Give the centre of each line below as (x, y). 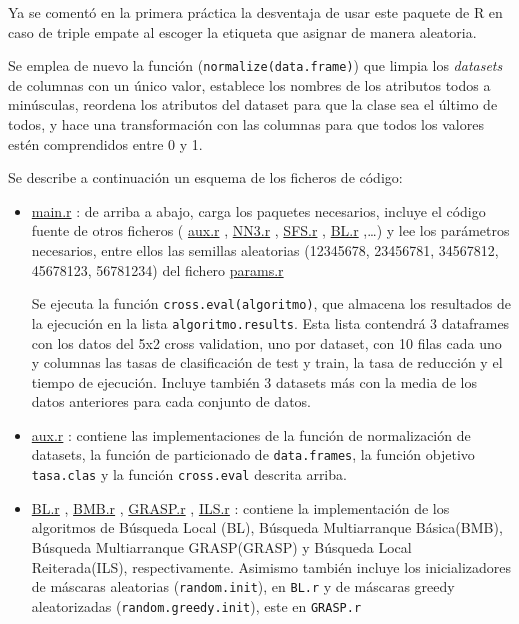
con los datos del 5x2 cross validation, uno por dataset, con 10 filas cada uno (266, 342)
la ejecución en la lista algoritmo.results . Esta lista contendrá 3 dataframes (270, 322)
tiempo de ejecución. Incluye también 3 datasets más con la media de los (254, 381)
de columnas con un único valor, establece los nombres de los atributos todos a (249, 84)
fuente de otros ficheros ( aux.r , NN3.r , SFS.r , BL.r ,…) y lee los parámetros (270, 230)
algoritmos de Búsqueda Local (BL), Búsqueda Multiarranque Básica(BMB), (267, 527)
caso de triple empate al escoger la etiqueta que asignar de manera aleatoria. (242, 31)
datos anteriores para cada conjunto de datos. (171, 401)
